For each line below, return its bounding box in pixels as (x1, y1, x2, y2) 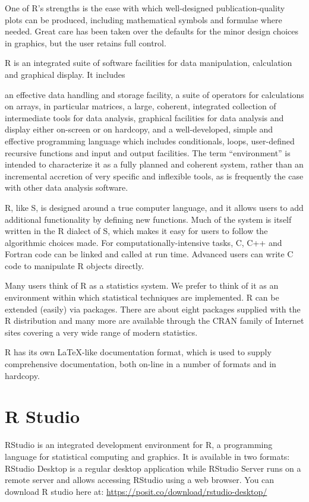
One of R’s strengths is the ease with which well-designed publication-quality (5, 2, 285, 14)
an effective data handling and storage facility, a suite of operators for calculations (5, 88, 304, 100)
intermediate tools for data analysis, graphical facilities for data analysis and (5, 111, 284, 124)
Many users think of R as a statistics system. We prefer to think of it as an (5, 279, 279, 292)
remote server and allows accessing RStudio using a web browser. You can (5, 473, 275, 486)
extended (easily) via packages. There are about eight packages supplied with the (5, 302, 301, 315)
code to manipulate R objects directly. (5, 259, 144, 271)
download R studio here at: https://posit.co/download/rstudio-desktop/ (5, 485, 267, 497)
